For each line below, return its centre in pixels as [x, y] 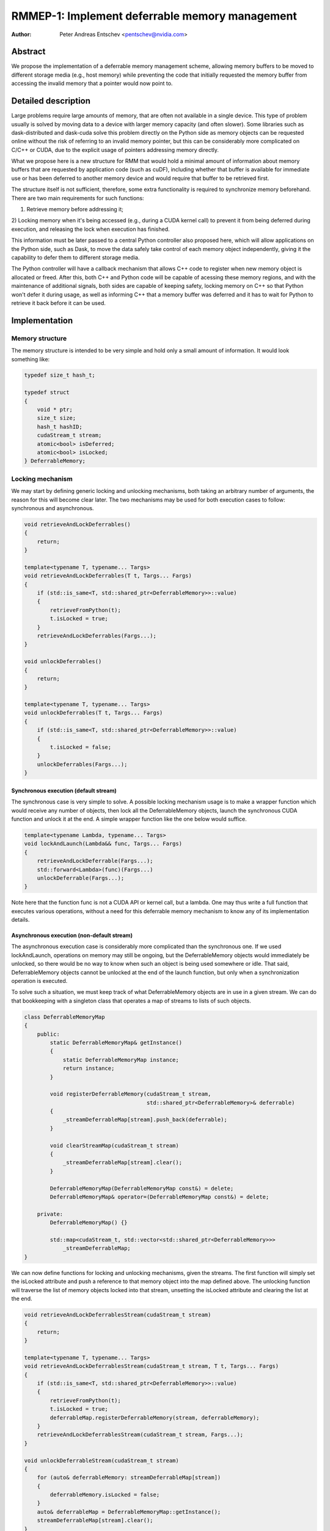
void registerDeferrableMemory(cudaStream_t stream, [130, 1094]
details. [20, 920]
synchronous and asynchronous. [53, 508]
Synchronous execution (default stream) [64, 791]
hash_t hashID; [60, 427]
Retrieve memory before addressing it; [75, 209]
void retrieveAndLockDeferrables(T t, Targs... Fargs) [108, 576]
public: [49, 1034]
